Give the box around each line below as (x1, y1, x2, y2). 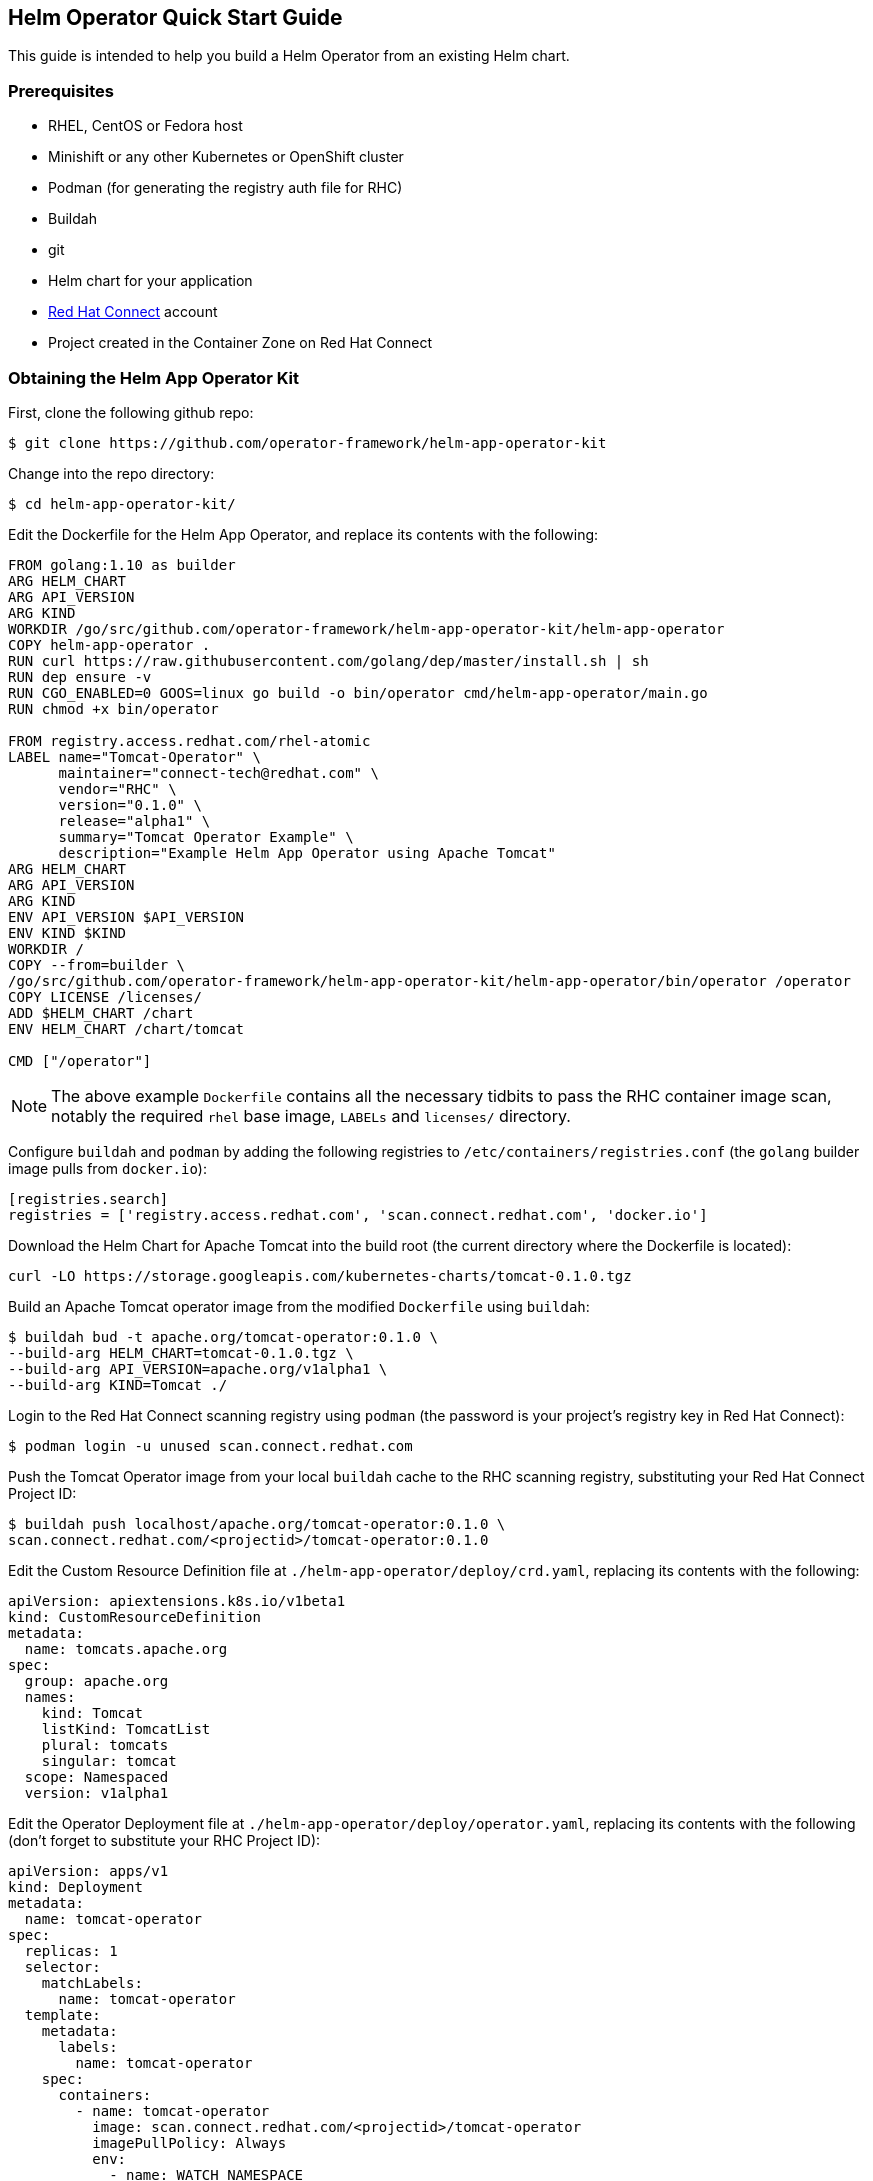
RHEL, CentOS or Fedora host (48, 117, 243, 135)
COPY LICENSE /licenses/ (8, 988, 202, 1005)
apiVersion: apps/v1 (8, 1862, 169, 1879)
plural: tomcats (41, 1736, 169, 1753)
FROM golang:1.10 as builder (8, 556, 236, 573)
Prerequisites (8, 80, 114, 101)
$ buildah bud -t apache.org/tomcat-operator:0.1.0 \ (8, 1328, 438, 1345)
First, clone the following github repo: (8, 403, 254, 421)
